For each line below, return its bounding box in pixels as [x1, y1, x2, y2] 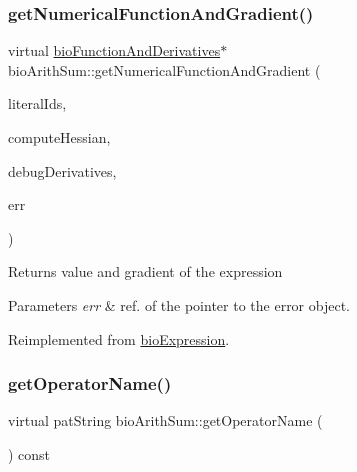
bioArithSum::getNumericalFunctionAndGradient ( [8, 59, 321, 80]
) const [8, 443, 51, 464]
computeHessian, [8, 127, 111, 147]
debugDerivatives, [8, 160, 117, 181]
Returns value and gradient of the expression [8, 261, 283, 282]
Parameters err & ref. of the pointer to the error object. [8, 294, 350, 315]
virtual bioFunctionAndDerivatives [8, 40, 221, 61]
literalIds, [8, 93, 67, 114]
